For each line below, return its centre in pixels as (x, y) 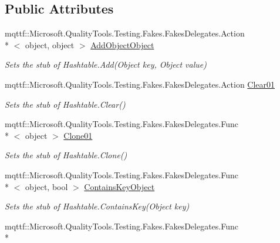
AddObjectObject (122, 44)
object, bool (46, 186)
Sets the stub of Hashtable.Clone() (66, 155)
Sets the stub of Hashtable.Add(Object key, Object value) (106, 64)
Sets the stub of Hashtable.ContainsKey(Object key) (97, 206)
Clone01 (78, 135)
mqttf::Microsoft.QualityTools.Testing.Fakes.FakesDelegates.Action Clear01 (140, 84)
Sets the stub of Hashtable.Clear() (65, 104)
